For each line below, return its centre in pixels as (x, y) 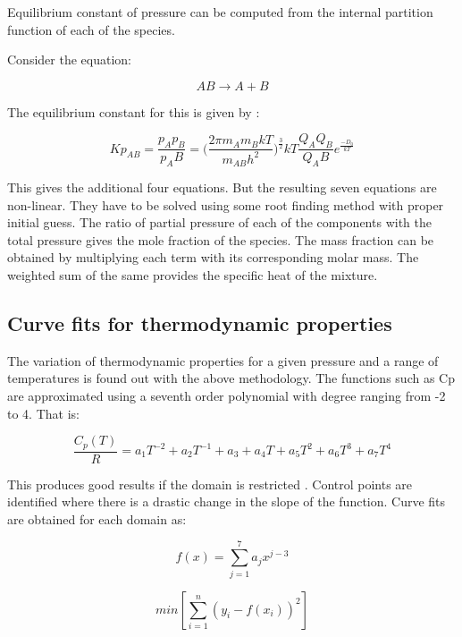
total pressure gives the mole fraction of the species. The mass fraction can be (221, 239)
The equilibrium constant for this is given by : (134, 111)
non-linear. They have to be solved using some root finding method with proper (226, 204)
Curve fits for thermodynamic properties (200, 323)
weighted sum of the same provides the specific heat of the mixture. (193, 274)
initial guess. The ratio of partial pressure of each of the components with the (219, 222)
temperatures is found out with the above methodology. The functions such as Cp (231, 378)
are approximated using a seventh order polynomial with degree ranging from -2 (227, 395)
